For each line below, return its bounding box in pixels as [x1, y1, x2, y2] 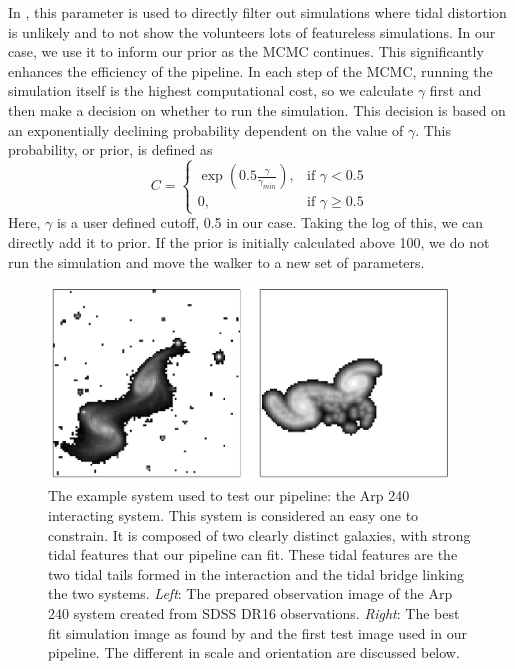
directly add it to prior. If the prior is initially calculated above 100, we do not [8, 231, 490, 252]
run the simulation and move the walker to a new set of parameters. [8, 251, 425, 272]
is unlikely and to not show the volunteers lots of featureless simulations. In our [8, 21, 496, 42]
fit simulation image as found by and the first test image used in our [48, 622, 467, 643]
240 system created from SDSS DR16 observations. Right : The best [48, 602, 460, 623]
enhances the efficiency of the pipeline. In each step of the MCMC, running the [8, 60, 493, 81]
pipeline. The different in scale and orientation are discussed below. [48, 642, 460, 663]
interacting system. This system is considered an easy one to [48, 504, 419, 525]
